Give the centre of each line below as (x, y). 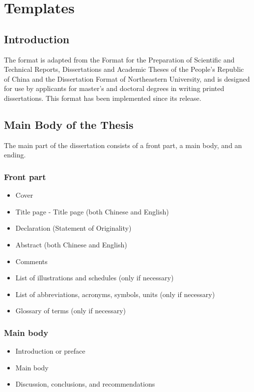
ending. (15, 155)
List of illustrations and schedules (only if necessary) (95, 278)
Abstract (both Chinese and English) (71, 244)
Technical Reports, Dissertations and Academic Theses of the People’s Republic (124, 69)
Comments (31, 261)
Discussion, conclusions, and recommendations (85, 384)
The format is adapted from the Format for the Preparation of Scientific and (119, 59)
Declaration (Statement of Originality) (73, 228)
